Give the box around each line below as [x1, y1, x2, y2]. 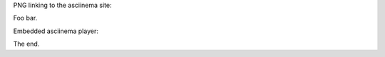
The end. [13, 39, 40, 49]
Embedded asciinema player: [13, 27, 99, 35]
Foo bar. [13, 14, 38, 23]
